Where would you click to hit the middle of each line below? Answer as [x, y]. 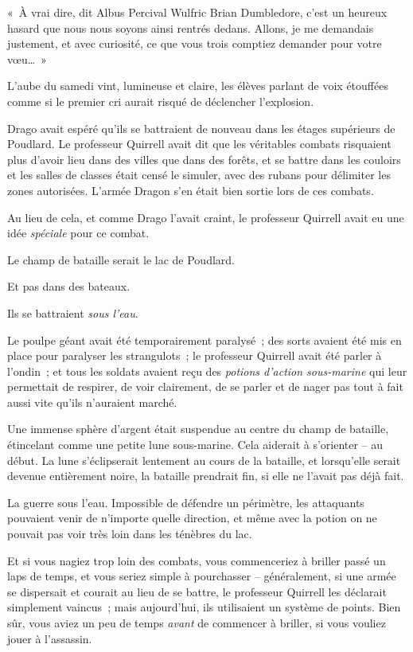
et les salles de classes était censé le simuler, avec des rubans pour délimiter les [199, 175]
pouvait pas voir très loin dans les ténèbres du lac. [130, 534]
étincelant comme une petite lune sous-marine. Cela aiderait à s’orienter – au [195, 445]
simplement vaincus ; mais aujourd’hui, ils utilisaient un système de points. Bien [204, 607]
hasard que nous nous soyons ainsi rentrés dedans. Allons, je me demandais [191, 27]
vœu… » [27, 59]
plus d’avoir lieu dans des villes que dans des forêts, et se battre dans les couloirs [204, 159]
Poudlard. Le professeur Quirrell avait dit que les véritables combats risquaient [199, 144]
